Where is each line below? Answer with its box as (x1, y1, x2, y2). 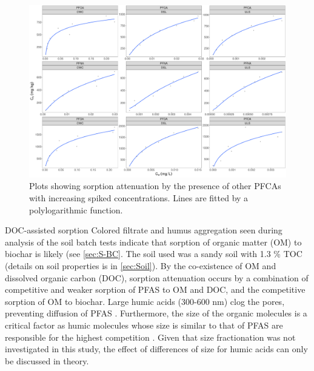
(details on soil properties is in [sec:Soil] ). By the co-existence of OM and (5, 259, 276, 272)
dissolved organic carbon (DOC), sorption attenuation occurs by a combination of (5, 271, 309, 284)
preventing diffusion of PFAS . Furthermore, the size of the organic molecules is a (5, 307, 307, 319)
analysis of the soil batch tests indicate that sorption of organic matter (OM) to (5, 235, 302, 248)
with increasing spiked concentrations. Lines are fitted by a (29, 192, 249, 204)
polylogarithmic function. (29, 203, 123, 216)
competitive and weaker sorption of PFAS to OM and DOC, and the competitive (5, 283, 306, 296)
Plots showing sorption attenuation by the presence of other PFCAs (29, 179, 281, 192)
